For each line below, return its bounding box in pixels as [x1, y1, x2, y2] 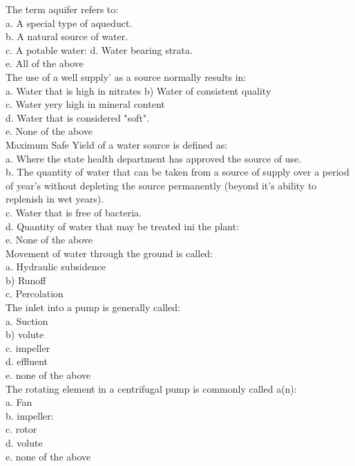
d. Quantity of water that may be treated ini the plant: [6, 218, 240, 233]
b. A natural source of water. [6, 29, 128, 44]
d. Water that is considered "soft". [6, 110, 149, 124]
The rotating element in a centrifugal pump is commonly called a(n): [6, 381, 297, 395]
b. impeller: [6, 408, 54, 422]
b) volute [6, 327, 44, 342]
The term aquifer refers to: [6, 2, 119, 16]
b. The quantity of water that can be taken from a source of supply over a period [6, 165, 349, 179]
